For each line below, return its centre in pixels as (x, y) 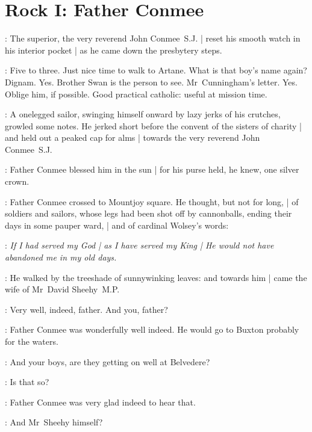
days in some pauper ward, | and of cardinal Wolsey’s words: (117, 225)
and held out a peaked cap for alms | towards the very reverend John (133, 137)
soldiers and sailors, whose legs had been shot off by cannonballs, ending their (148, 213)
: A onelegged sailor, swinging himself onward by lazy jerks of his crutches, (143, 114)
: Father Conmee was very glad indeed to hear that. (100, 402)
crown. (17, 181)
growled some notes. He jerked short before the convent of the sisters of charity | (153, 125)
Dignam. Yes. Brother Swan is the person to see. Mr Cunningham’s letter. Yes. (151, 82)
